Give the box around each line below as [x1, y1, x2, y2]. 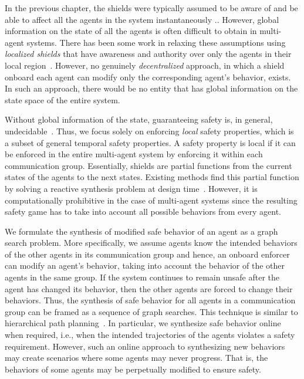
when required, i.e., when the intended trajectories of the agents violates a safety [5, 329, 295, 341]
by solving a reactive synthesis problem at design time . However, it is [5, 182, 258, 194]
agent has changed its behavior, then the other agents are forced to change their [5, 282, 293, 295]
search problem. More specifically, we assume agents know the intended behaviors [5, 236, 298, 249]
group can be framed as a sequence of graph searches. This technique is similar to [5, 305, 298, 317]
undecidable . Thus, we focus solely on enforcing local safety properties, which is [5, 124, 294, 137]
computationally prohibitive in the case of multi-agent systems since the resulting [5, 194, 298, 206]
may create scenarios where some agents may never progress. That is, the [5, 351, 268, 364]
